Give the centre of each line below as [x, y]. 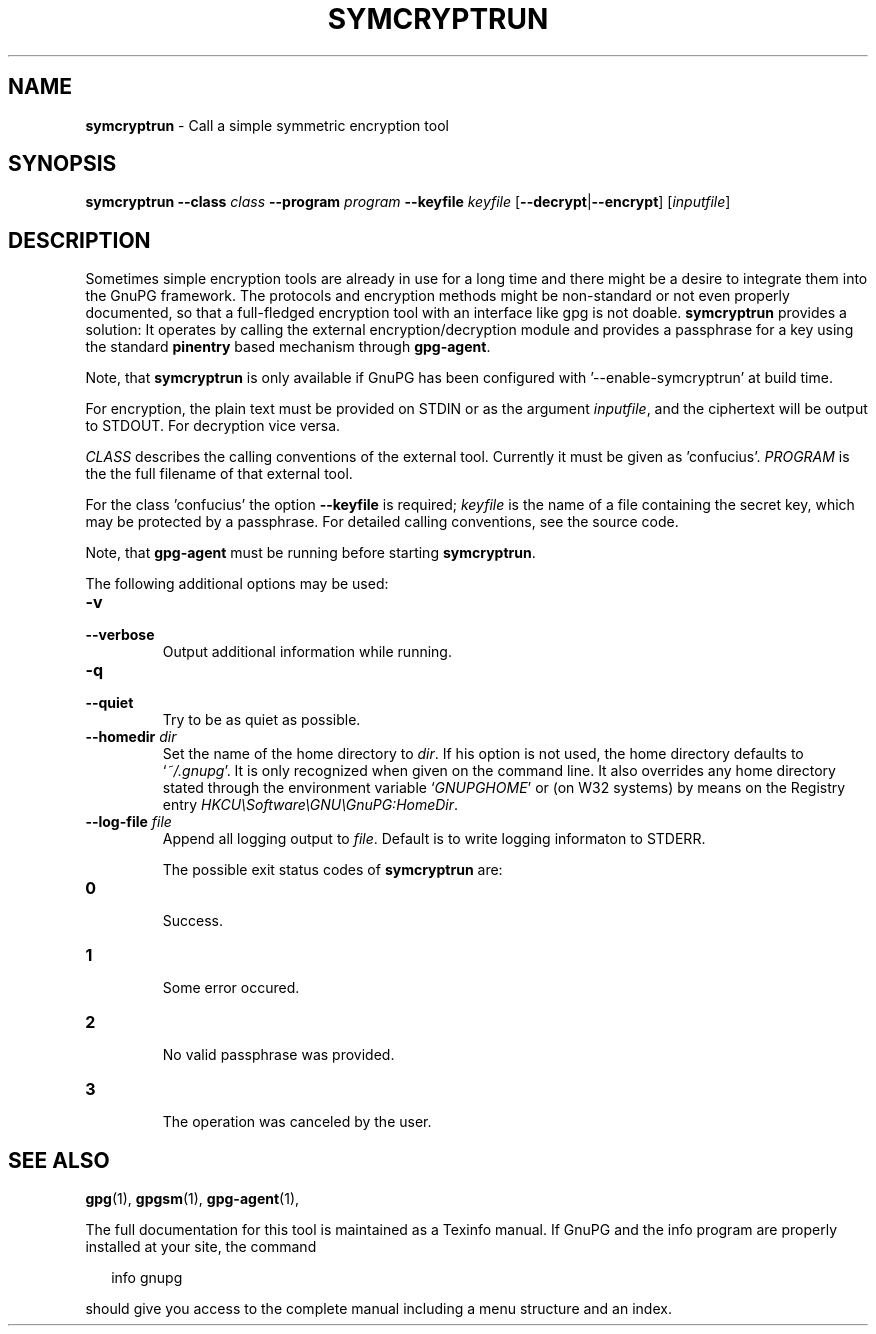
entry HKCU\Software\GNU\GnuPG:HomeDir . [310, 805]
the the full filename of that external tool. [219, 474]
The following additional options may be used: [237, 584]
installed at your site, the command [201, 1247]
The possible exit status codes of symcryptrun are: [332, 870]
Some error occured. [231, 988]
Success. [193, 921]
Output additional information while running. [307, 652]
